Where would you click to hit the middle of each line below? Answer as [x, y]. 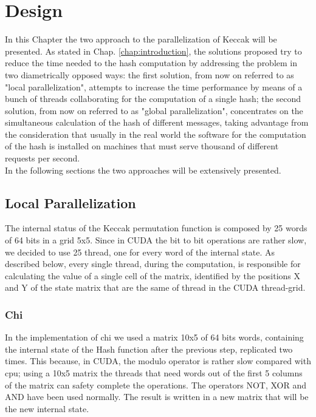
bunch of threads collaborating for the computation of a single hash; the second [153, 99]
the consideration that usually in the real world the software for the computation [156, 134]
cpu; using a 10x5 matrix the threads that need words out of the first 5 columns [154, 373]
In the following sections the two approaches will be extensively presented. [143, 170]
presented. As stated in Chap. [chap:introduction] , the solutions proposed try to [153, 51]
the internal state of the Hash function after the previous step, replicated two [149, 349]
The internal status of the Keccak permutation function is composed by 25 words [156, 228]
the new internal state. [47, 408]
